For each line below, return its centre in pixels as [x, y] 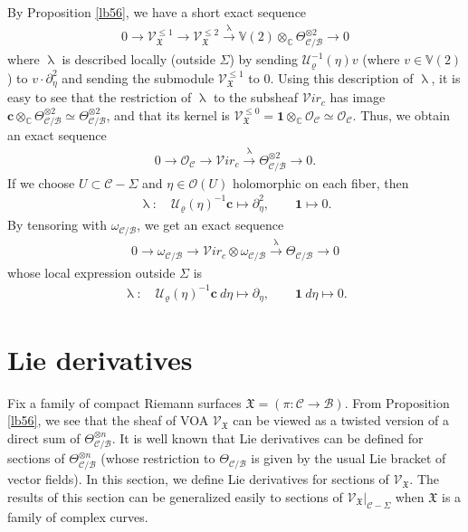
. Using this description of [342, 77]
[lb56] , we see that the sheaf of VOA [108, 420]
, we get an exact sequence [210, 225]
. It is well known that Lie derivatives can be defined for [267, 437]
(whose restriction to [158, 458]
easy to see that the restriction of [100, 97]
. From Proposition [397, 402]
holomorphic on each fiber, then [320, 182]
